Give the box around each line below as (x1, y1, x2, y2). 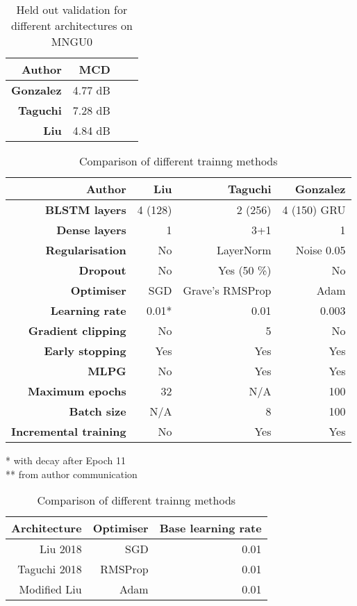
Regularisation (45, 242, 126, 258)
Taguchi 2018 (17, 561, 82, 578)
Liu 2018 (39, 541, 82, 557)
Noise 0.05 (295, 242, 346, 258)
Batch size (69, 403, 126, 419)
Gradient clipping (28, 322, 126, 338)
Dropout (78, 262, 126, 278)
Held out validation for (16, 1, 128, 17)
